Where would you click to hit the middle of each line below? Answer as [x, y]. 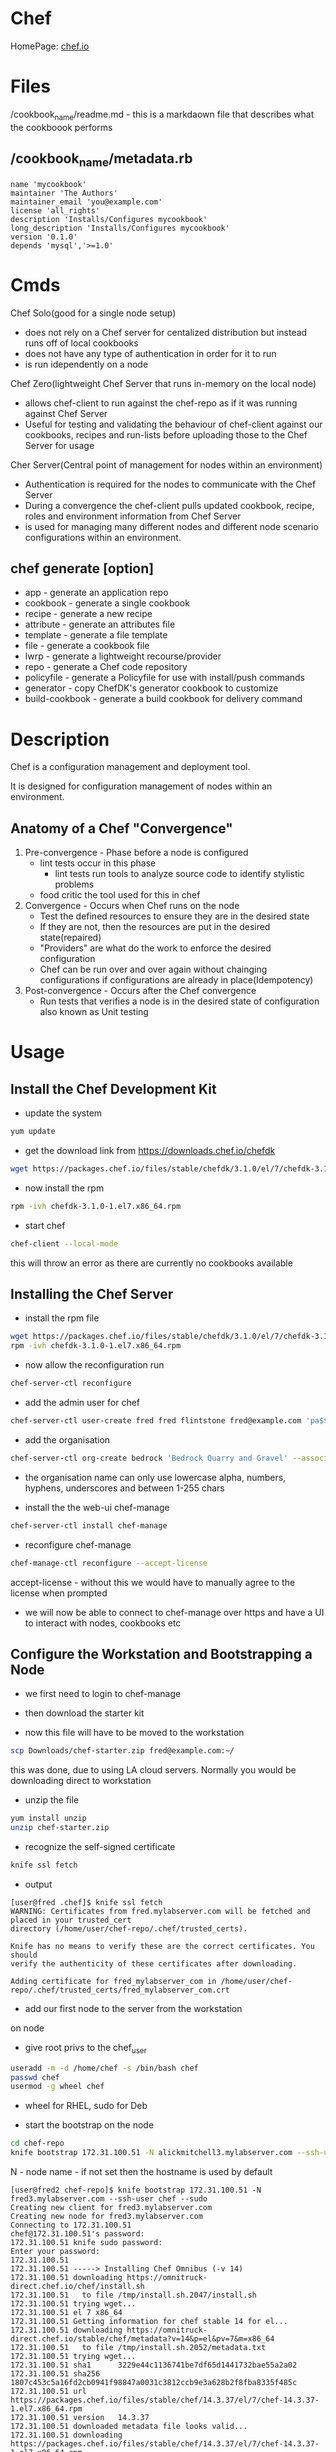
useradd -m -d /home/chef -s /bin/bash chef [104, 2068]
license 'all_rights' [55, 210]
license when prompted [59, 1593]
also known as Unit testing [94, 1012]
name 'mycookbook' [48, 184]
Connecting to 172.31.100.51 [71, 2225]
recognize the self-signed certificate [100, 1847]
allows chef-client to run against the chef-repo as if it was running [161, 403]
